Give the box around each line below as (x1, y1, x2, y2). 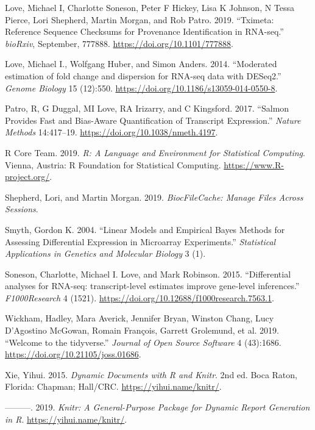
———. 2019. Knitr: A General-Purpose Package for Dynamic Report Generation (5, 401, 310, 414)
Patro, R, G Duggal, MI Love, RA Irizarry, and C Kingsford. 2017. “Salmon (5, 102, 289, 115)
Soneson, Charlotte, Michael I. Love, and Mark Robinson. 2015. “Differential (5, 267, 291, 280)
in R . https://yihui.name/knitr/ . (5, 412, 127, 425)
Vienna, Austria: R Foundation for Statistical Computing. (5, 158, 221, 171)
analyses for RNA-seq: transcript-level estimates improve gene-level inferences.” (5, 279, 300, 292)
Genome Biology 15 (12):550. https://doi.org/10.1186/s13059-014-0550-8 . (5, 81, 278, 94)
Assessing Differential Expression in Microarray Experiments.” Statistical (5, 235, 276, 248)
